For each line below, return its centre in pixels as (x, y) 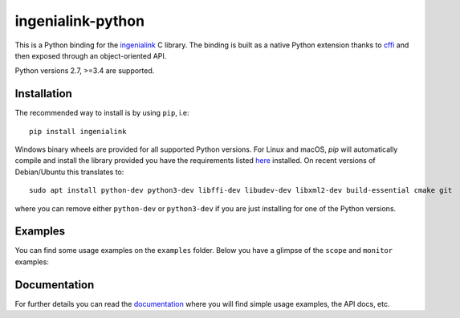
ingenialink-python (79, 21)
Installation (43, 94)
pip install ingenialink (78, 131)
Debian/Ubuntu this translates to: (69, 172)
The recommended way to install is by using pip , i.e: (102, 113)
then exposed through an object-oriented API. (91, 55)
